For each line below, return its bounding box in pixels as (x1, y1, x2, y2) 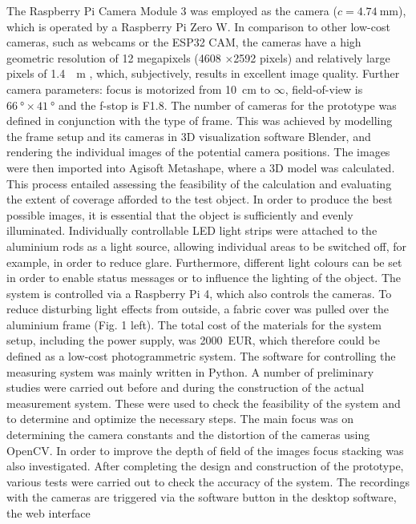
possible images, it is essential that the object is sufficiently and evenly (6, 206, 353, 223)
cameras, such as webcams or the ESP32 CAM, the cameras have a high (6, 34, 361, 50)
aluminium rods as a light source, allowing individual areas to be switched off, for (6, 237, 407, 254)
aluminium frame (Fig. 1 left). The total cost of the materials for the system (6, 316, 382, 333)
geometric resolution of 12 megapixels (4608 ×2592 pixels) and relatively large (6, 49, 390, 66)
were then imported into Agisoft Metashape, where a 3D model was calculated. (6, 159, 395, 175)
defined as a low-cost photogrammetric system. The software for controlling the (6, 348, 396, 365)
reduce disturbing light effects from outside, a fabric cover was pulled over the (6, 300, 389, 317)
